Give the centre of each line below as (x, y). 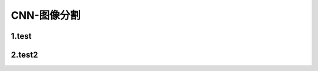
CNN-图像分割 (46, 15)
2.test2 (24, 55)
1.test (21, 36)
